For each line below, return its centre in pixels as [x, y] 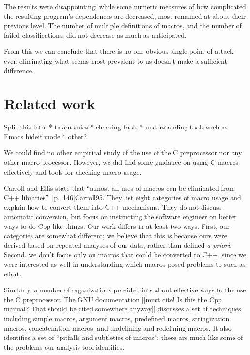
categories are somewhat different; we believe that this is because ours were [116, 235]
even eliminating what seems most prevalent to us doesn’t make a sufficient [116, 60]
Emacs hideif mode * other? [46, 136]
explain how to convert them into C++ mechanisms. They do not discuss [113, 207]
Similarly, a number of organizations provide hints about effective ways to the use [125, 290]
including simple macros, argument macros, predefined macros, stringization [117, 318]
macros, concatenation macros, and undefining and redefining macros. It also [118, 328]
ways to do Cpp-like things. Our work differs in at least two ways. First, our [117, 226]
